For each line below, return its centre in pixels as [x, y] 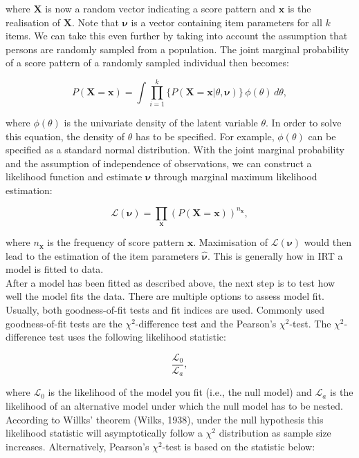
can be [322, 136]
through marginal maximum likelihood [236, 176]
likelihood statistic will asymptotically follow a [104, 433]
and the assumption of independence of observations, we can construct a [159, 163]
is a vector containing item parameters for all [227, 22]
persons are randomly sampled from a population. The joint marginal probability [177, 49]
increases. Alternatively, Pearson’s [77, 446]
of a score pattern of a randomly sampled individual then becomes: [147, 63]
